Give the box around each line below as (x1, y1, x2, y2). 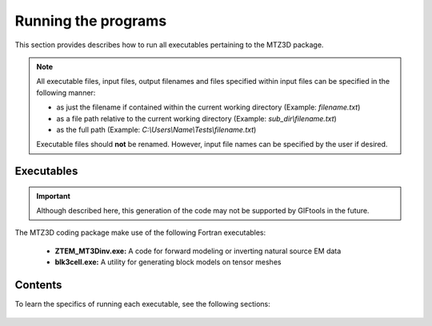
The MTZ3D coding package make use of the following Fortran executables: (14, 228, 266, 237)
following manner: (36, 88, 96, 97)
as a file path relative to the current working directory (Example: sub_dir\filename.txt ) (56, 113, 338, 123)
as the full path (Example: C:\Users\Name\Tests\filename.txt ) (56, 125, 257, 134)
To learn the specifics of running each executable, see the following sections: (14, 300, 271, 309)
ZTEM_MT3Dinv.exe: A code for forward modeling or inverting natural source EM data (54, 246, 342, 256)
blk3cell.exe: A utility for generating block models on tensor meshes (54, 257, 282, 267)
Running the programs (14, 12, 167, 30)
